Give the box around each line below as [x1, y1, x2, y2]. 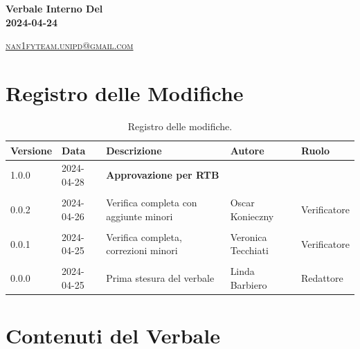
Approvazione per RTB [106, 168, 219, 182]
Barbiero [230, 278, 267, 292]
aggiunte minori [106, 208, 173, 223]
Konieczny [230, 208, 274, 223]
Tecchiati [230, 243, 269, 258]
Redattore [300, 271, 343, 285]
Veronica [230, 229, 267, 244]
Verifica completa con [106, 195, 197, 210]
